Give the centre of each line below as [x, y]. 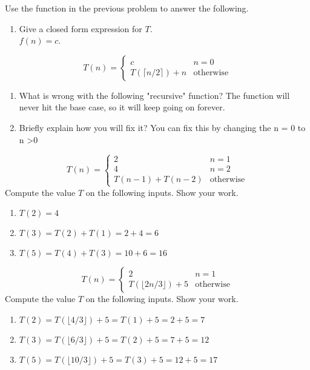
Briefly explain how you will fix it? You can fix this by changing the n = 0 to [162, 127]
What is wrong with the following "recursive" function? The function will [154, 95]
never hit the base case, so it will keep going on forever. [122, 107]
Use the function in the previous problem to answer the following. [127, 8]
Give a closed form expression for [81, 28]
